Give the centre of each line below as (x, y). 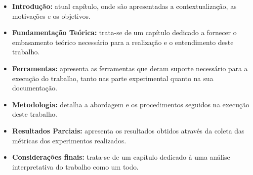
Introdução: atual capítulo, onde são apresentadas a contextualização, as (124, 6)
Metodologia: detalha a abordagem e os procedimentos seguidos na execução (131, 104)
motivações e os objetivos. (51, 16)
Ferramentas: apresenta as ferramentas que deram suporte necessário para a (130, 68)
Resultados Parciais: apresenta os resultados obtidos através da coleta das (128, 130)
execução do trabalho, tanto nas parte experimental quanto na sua (113, 78)
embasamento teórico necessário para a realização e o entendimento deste (123, 42)
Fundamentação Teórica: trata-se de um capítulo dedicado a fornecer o (124, 32)
